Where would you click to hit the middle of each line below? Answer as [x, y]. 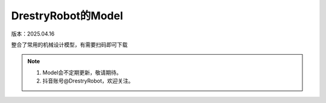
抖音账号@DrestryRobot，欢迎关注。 [88, 81]
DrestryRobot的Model [67, 16]
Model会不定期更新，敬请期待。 [82, 72]
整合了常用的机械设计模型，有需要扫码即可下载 [69, 45]
